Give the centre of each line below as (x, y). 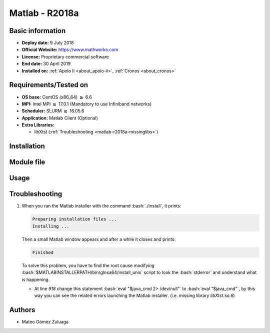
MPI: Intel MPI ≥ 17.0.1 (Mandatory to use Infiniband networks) (87, 104)
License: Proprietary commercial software (65, 56)
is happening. (36, 279)
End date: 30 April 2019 (46, 64)
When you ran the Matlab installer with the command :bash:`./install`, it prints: (101, 206)
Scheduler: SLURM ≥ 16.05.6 (53, 111)
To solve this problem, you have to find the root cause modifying (88, 265)
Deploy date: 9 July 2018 (48, 43)
